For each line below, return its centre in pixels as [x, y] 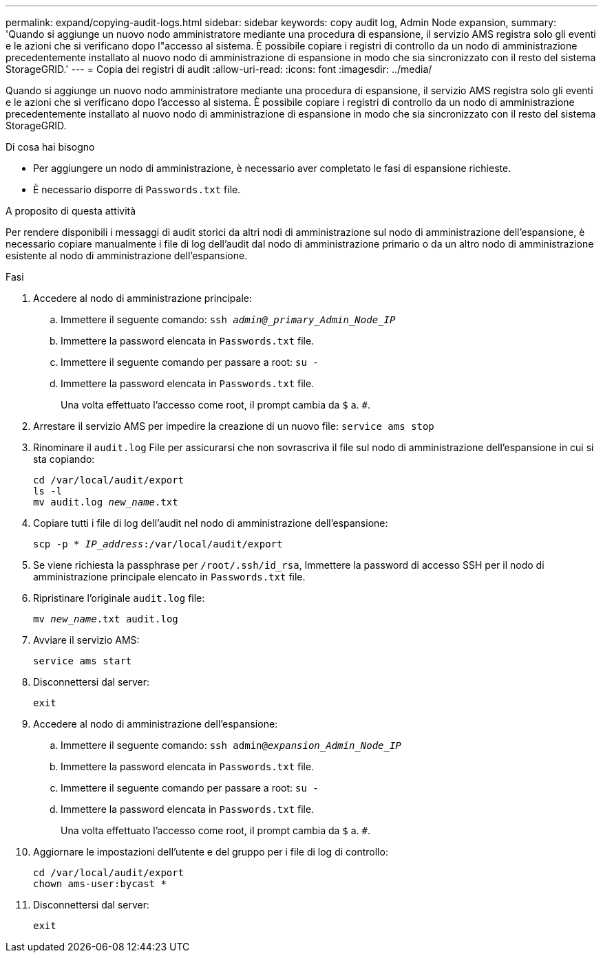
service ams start [83, 661]
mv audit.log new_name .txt [106, 502]
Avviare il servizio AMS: [86, 640]
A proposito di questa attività [71, 211]
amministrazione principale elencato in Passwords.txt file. [169, 577]
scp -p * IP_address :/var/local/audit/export [158, 544]
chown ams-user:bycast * [100, 884]
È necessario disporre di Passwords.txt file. [137, 189]
